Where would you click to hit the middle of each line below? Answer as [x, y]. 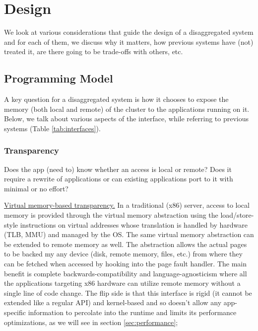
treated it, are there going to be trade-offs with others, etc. [94, 51]
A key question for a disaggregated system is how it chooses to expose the [116, 99]
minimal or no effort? [36, 188]
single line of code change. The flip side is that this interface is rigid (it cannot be [128, 292]
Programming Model [59, 78]
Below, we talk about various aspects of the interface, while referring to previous [127, 119]
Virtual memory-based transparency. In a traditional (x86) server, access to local [127, 205]
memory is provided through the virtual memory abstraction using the [111, 215]
